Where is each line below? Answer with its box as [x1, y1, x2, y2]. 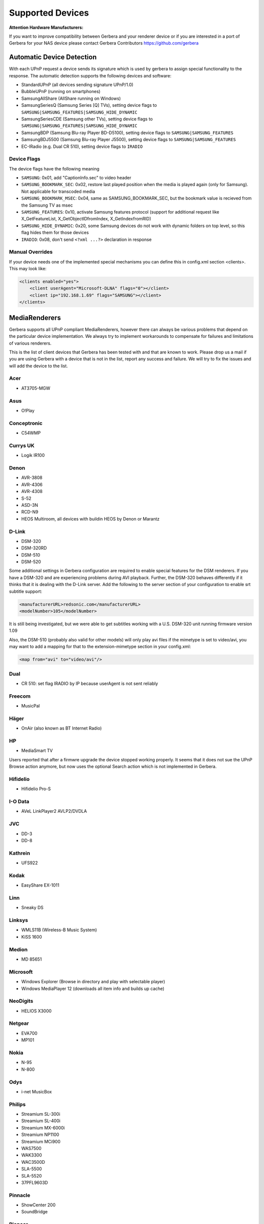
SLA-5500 [21, 1166, 42, 1172]
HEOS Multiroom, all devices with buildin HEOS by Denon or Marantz [21, 516, 160, 521]
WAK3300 [21, 1152, 43, 1158]
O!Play [21, 408, 35, 413]
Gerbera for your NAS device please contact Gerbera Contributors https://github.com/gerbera [9, 40, 199, 46]
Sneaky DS [21, 905, 44, 911]
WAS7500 [21, 1145, 42, 1151]
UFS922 [21, 860, 38, 866]
